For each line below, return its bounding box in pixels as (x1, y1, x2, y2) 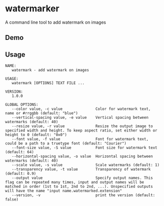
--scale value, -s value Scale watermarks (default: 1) (11, 163, 160, 168)
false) (5, 197, 19, 202)
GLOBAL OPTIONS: (5, 102, 38, 107)
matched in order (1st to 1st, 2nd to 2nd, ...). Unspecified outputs (5, 184, 153, 189)
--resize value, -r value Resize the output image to (11, 124, 153, 129)
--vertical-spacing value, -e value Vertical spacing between (11, 115, 149, 120)
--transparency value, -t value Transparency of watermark (11, 167, 151, 172)
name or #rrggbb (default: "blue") (5, 111, 78, 116)
